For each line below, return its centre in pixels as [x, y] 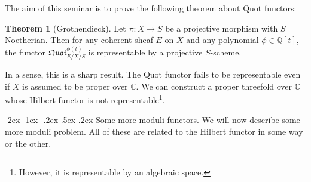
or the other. [28, 143]
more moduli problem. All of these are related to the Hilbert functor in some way [154, 132]
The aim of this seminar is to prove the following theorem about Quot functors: [151, 8]
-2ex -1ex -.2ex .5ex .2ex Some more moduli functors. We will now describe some [153, 120]
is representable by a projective [145, 52]
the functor [25, 52]
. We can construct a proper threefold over [214, 86]
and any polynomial [222, 40]
